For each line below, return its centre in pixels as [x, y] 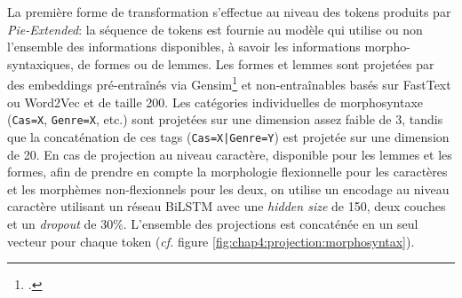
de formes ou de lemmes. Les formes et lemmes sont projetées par [256, 63]
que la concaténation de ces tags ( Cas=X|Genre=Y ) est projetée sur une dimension [228, 136]
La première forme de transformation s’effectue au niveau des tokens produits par [229, 12]
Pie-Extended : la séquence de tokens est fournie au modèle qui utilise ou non [215, 29]
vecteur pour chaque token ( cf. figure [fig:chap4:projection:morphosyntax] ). [211, 241]
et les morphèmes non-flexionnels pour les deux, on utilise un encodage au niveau [228, 188]
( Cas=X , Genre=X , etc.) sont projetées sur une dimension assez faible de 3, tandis [225, 119]
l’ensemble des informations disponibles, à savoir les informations [184, 47]
